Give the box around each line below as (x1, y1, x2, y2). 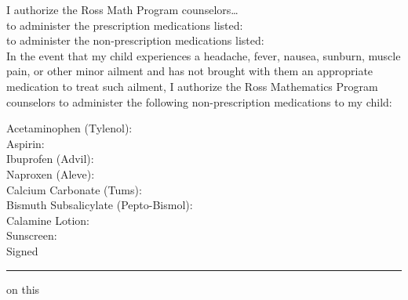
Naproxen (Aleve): (6, 165, 95, 182)
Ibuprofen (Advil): (6, 150, 94, 167)
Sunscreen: (6, 227, 57, 244)
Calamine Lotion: (6, 211, 89, 228)
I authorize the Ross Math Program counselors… (6, 2, 239, 17)
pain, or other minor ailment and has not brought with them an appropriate (6, 63, 373, 79)
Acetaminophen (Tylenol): (6, 120, 133, 136)
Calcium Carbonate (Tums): (6, 181, 142, 197)
